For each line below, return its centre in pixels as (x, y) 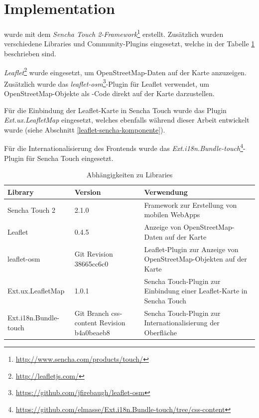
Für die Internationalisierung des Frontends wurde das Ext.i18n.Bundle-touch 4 (124, 147)
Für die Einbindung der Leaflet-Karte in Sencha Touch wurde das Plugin (115, 110)
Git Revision (94, 254)
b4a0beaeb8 (92, 332)
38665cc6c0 (91, 263)
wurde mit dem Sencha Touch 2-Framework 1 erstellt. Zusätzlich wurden (114, 33)
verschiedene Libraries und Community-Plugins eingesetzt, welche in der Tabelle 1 (129, 44)
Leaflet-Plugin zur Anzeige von (191, 249)
